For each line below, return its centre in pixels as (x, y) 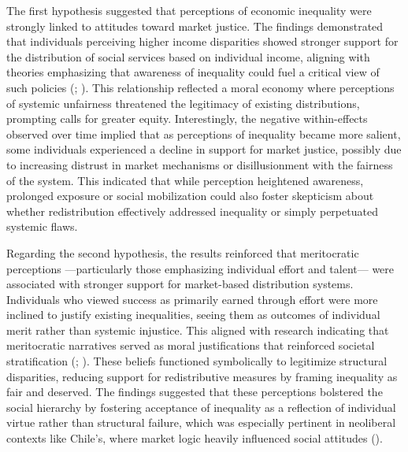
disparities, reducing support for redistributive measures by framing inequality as (202, 376)
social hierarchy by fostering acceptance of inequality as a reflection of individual (201, 407)
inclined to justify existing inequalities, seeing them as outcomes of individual (193, 315)
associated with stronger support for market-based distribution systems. (180, 284)
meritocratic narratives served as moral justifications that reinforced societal (191, 345)
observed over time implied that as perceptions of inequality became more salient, (204, 133)
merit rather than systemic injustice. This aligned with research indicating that (198, 330)
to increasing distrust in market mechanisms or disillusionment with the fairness (200, 164)
